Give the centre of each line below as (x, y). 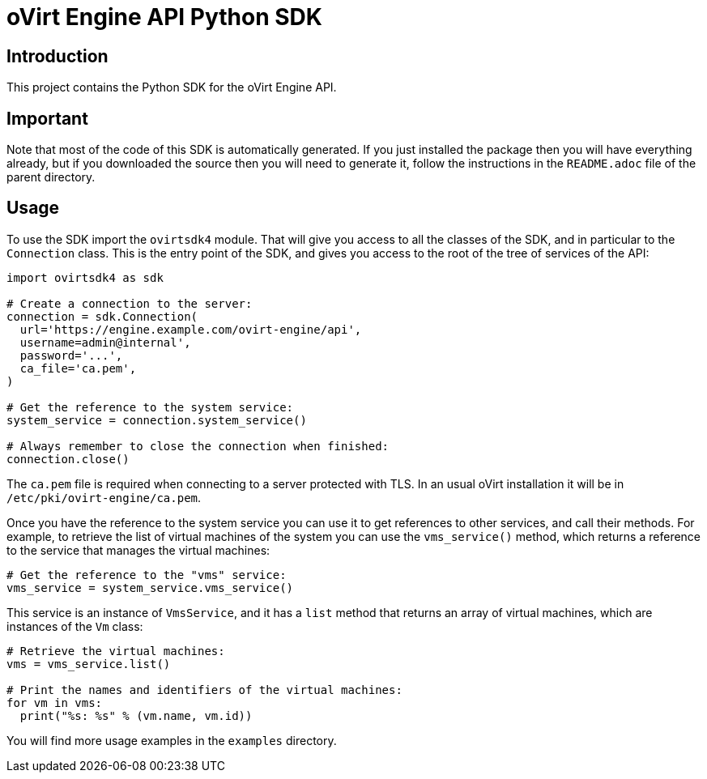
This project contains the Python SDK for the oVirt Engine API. (172, 87)
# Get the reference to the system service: (150, 407)
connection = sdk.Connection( (102, 316)
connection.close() (68, 459)
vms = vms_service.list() (89, 664)
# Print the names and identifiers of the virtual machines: (204, 690)
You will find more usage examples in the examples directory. (172, 740)
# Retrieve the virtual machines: (116, 651)
